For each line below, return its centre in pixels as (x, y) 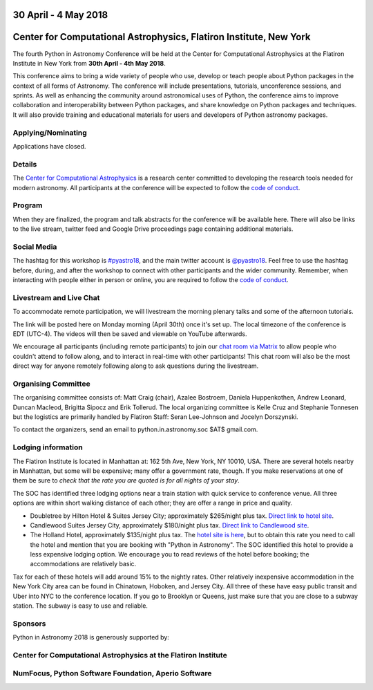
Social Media (35, 247)
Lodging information (48, 447)
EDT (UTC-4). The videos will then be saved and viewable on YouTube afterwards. (130, 334)
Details (25, 164)
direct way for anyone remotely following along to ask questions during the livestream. (136, 366)
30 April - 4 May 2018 (60, 15)
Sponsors (29, 624)
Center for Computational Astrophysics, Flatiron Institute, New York (162, 37)
